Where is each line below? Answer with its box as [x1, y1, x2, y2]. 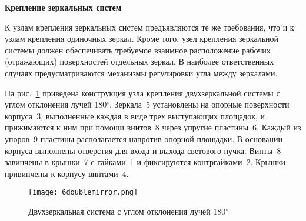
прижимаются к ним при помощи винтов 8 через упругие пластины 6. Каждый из [5, 121, 301, 133]
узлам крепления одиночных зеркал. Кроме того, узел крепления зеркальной [5, 32, 279, 45]
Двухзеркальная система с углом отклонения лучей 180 [28, 205, 226, 217]
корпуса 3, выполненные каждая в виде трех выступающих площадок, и [5, 109, 265, 122]
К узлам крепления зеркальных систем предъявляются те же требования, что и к [5, 21, 294, 33]
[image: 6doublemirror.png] [28, 188, 138, 197]
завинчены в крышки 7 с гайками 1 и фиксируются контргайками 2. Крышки [5, 156, 285, 168]
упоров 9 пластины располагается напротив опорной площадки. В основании [5, 132, 283, 145]
